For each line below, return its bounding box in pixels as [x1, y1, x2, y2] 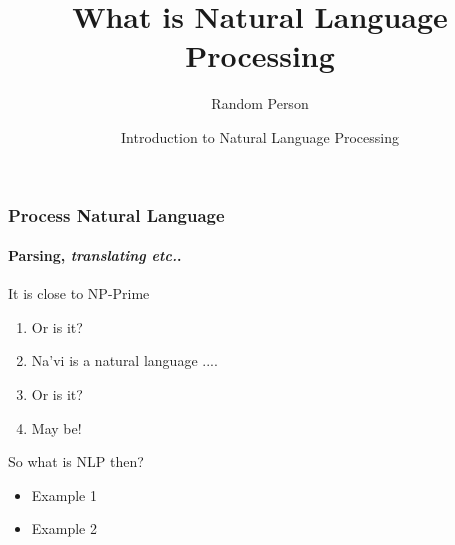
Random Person [211, 93, 309, 114]
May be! [31, 417, 82, 438]
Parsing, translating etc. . [8, 245, 182, 266]
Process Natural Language [8, 202, 225, 227]
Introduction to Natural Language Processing [121, 126, 399, 147]
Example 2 [31, 518, 97, 539]
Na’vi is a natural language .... [31, 350, 218, 371]
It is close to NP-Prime [8, 283, 150, 304]
